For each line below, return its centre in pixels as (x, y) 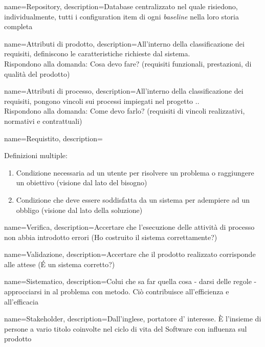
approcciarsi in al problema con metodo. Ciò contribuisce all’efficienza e (117, 291)
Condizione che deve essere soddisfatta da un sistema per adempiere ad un (133, 199)
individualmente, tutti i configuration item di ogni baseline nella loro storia (122, 16)
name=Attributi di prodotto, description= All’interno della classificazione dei (124, 43)
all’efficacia (21, 301)
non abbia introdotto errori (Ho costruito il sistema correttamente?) (111, 237)
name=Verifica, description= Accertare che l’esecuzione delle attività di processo (129, 227)
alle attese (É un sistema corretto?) (60, 264)
